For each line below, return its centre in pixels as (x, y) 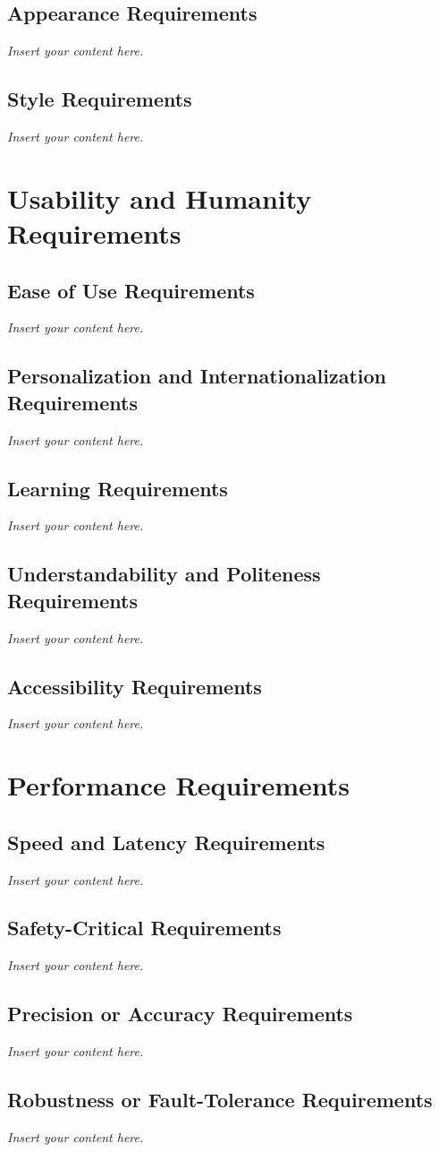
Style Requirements (100, 99)
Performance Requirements (179, 785)
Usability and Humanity (160, 198)
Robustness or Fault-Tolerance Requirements (220, 1100)
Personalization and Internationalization (197, 376)
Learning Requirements (118, 488)
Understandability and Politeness (164, 574)
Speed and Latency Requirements (166, 842)
